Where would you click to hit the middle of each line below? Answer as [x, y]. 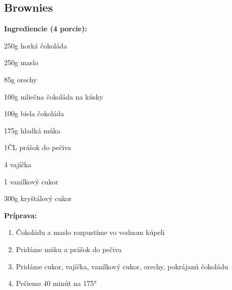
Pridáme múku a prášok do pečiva [69, 249]
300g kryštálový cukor [38, 198]
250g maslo [21, 62]
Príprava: [20, 215]
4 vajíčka [18, 164]
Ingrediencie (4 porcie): [46, 29]
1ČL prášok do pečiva [38, 147]
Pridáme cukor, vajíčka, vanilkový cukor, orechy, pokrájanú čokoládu [122, 266]
